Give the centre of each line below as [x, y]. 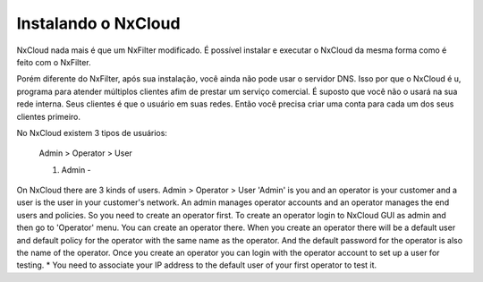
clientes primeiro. [48, 116]
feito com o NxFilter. [54, 62]
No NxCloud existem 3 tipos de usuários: [92, 132]
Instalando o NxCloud [98, 23]
